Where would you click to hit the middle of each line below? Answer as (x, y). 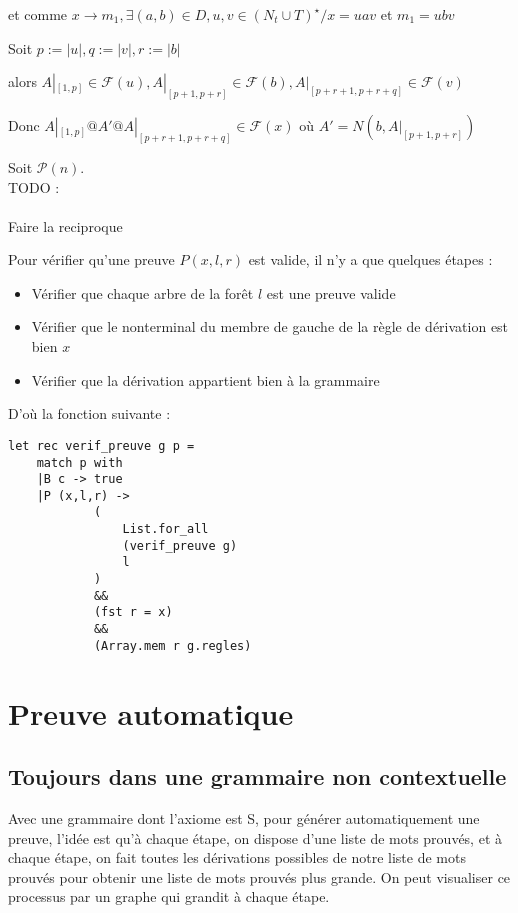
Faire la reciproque (65, 225)
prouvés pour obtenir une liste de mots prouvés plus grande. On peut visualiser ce (259, 876)
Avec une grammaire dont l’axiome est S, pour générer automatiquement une (244, 817)
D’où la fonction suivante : (89, 413)
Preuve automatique (151, 712)
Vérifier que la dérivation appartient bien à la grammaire (205, 379)
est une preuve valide (331, 292)
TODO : (34, 186)
